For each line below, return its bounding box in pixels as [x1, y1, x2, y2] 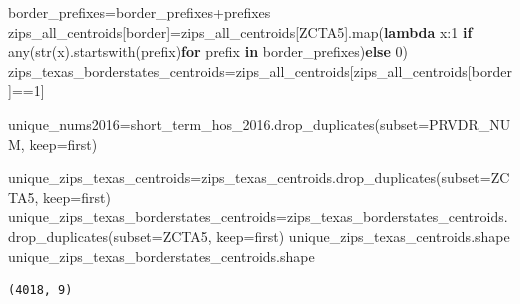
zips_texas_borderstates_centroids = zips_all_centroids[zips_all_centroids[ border [8, 60, 512, 81]
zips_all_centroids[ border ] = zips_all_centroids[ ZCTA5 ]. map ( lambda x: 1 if [8, 21, 473, 42]
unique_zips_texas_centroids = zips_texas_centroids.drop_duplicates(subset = [8, 167, 491, 188]
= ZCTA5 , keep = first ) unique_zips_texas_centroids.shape [151, 225, 510, 246]
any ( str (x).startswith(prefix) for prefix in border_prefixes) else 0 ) [8, 41, 408, 62]
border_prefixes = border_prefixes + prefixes [8, 2, 271, 22]
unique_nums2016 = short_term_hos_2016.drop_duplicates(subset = [8, 113, 430, 134]
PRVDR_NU [429, 113, 511, 134]
